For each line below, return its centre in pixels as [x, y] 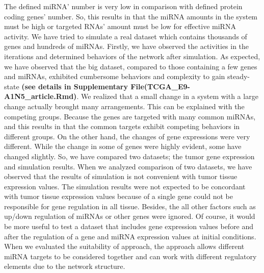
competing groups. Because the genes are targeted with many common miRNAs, [130, 116]
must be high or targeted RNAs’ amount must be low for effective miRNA [120, 26]
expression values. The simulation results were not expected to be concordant [125, 186]
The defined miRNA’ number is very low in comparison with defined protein [123, 6]
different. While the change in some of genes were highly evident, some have [123, 146]
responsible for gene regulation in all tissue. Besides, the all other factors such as [130, 206]
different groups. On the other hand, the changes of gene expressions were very [127, 136]
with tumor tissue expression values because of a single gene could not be [118, 196]
